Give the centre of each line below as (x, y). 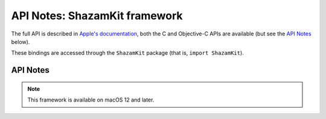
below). (21, 41)
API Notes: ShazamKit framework (97, 16)
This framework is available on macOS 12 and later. (91, 100)
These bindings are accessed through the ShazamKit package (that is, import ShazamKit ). (127, 53)
